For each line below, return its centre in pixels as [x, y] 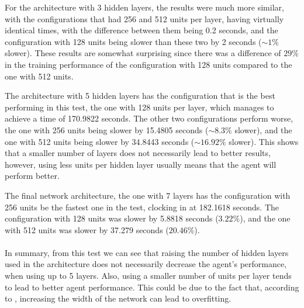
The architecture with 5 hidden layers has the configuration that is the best [140, 96]
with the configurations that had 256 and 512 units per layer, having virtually [144, 18]
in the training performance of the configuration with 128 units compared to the [148, 64]
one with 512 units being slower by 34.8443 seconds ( [100, 141]
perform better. [32, 176]
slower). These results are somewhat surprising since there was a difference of [143, 53]
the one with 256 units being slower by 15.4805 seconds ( [107, 129]
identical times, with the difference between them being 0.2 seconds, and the [141, 30]
